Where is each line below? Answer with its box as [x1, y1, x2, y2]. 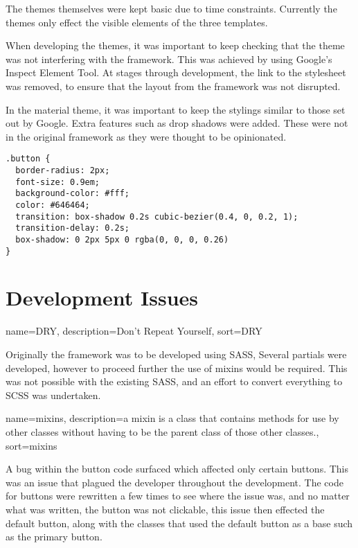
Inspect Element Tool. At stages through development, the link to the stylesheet [6, 65, 346, 80]
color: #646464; [15, 200, 90, 210]
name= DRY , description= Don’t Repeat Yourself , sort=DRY [6, 324, 262, 338]
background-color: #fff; [15, 188, 129, 199]
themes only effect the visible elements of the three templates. [6, 15, 268, 29]
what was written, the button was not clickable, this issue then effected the [6, 502, 325, 516]
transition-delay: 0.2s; [15, 223, 129, 233]
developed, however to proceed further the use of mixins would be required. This [6, 360, 348, 375]
